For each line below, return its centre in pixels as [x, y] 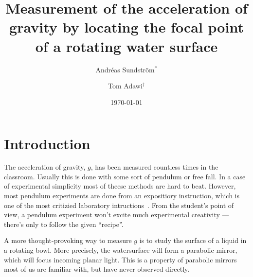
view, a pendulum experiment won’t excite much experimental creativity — [117, 215]
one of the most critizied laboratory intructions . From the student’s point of [119, 205]
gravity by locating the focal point [126, 27]
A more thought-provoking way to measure [68, 240]
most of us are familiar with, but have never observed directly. [97, 269]
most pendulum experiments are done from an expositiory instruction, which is [122, 195]
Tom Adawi [125, 86]
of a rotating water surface [126, 46]
